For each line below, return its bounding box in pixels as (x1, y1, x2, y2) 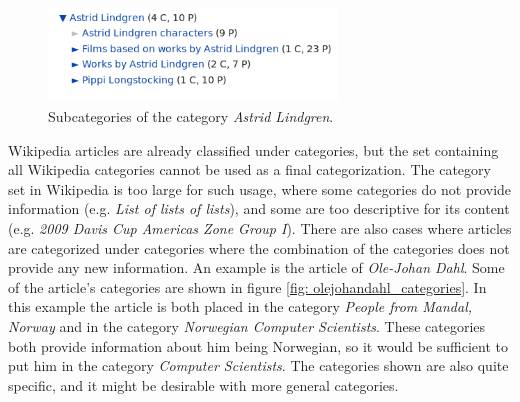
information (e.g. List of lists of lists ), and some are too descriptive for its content (8, 198, 510, 219)
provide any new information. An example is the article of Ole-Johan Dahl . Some (8, 257, 505, 278)
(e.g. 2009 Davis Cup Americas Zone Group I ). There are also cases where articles (8, 218, 512, 239)
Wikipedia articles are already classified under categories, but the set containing (8, 139, 499, 160)
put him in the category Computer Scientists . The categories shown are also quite (8, 355, 509, 376)
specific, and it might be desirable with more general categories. (8, 374, 399, 395)
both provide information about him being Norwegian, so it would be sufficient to (8, 335, 509, 356)
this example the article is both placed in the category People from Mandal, (8, 296, 473, 317)
